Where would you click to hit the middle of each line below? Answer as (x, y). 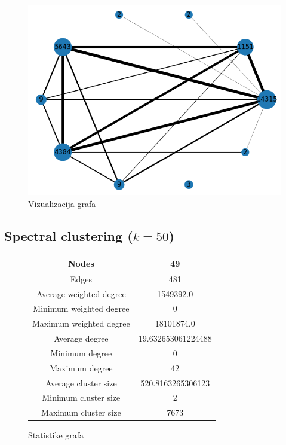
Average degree (81, 338)
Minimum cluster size (81, 397)
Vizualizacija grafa (62, 203)
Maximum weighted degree (81, 323)
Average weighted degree (81, 293)
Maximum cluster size (81, 412)
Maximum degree (81, 368)
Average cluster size (81, 382)
